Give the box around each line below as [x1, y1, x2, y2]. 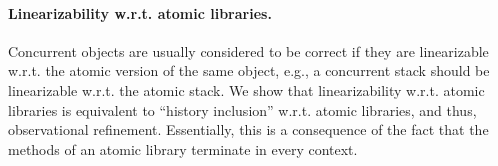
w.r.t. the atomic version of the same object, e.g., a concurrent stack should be [8, 60, 490, 81]
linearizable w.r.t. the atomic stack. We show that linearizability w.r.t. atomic [8, 79, 485, 100]
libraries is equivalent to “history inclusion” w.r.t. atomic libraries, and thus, [8, 99, 477, 120]
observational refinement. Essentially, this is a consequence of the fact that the [8, 119, 489, 140]
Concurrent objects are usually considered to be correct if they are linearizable [8, 40, 489, 61]
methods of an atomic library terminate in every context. [8, 138, 358, 159]
